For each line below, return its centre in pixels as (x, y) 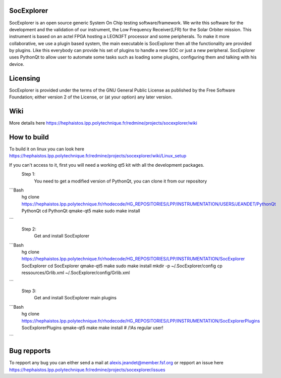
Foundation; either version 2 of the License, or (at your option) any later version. (91, 97)
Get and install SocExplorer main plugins (75, 298)
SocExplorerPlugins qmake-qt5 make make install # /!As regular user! (92, 328)
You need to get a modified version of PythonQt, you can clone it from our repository (120, 181)
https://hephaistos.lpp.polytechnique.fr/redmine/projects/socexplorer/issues (87, 370)
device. (17, 64)
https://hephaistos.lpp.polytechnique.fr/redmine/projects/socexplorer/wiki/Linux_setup (98, 156)
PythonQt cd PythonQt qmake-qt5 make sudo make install (81, 211)
